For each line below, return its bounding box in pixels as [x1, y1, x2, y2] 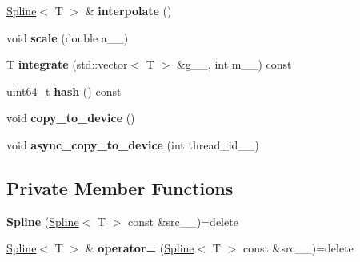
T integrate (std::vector [6, 56, 128, 73]
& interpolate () [85, 2, 172, 18]
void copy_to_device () [6, 109, 135, 126]
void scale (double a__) [6, 29, 129, 46]
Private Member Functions [6, 175, 234, 200]
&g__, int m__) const [176, 56, 292, 73]
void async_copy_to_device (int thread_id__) [6, 136, 259, 153]
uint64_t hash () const [6, 82, 122, 99]
